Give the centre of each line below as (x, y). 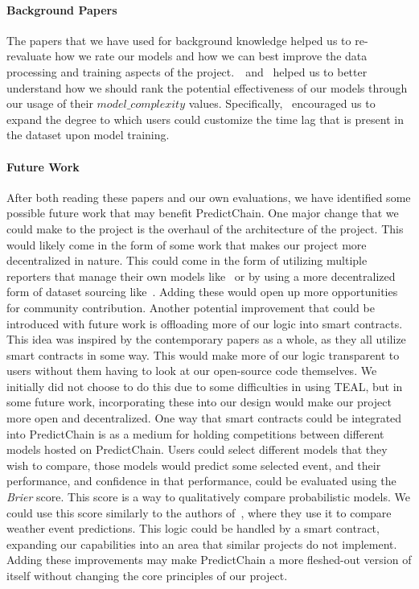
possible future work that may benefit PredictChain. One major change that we (203, 213)
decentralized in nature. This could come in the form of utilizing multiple (187, 260)
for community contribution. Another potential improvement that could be (191, 307)
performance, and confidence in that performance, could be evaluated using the (201, 481)
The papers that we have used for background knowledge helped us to (179, 40)
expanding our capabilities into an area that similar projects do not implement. (202, 544)
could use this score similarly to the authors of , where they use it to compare (199, 512)
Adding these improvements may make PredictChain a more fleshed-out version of (209, 560)
